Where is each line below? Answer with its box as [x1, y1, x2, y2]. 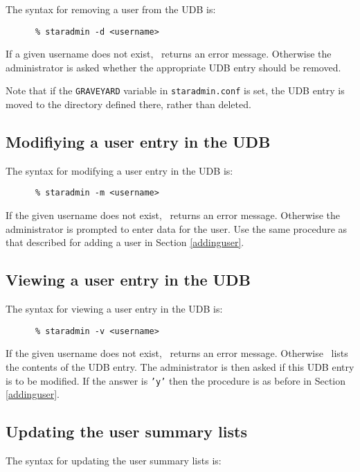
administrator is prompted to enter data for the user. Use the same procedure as [6, 221, 348, 236]
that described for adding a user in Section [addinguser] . [6, 235, 244, 250]
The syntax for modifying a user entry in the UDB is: [6, 163, 233, 177]
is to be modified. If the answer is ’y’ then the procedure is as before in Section [6, 373, 346, 387]
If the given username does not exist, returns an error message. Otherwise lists [6, 346, 348, 360]
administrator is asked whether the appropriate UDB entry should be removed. [6, 60, 341, 74]
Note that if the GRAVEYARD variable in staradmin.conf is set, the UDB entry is [6, 83, 345, 98]
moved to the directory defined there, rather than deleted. [6, 97, 251, 112]
